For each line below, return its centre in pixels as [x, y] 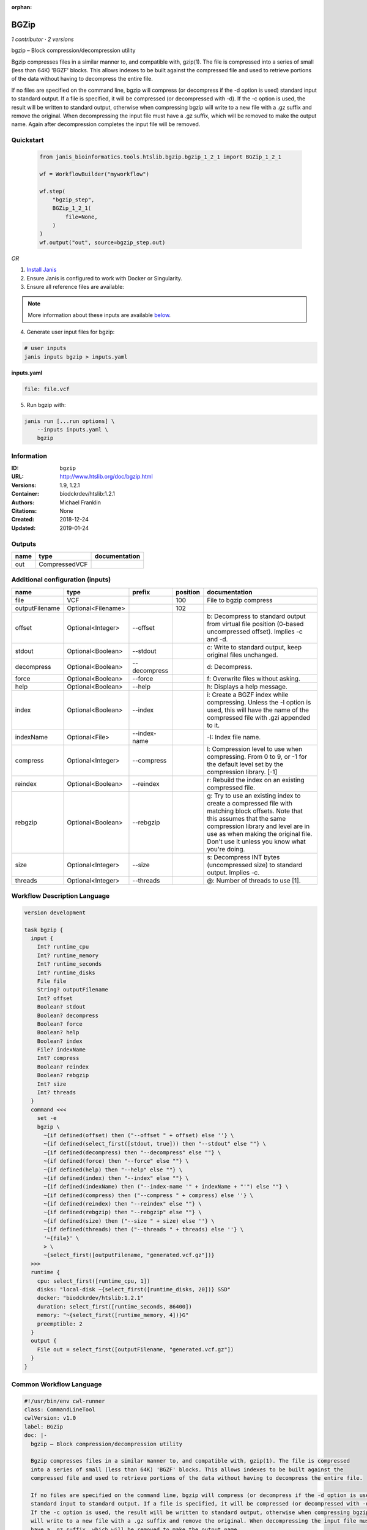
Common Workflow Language [57, 1384]
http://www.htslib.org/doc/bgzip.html [106, 477]
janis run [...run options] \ [69, 421]
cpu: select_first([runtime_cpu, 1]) [94, 1281]
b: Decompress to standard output [256, 616]
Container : [25, 494]
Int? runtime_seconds [69, 964]
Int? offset [55, 998]
